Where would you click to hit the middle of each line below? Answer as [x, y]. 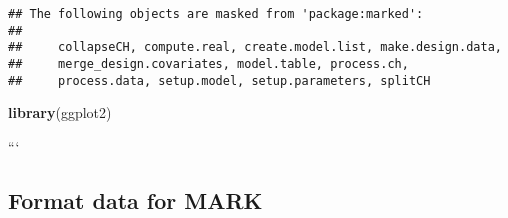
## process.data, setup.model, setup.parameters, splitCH [219, 80]
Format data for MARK [135, 199]
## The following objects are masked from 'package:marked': [216, 14]
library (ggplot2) [60, 112]
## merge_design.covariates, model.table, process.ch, [208, 63]
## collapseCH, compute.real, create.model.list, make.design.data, [255, 47]
